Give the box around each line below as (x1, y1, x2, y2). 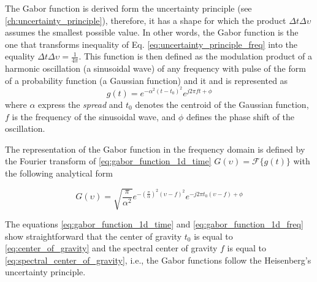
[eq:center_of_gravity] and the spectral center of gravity (5, 242, 218, 254)
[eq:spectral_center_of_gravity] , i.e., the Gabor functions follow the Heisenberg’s (5, 253, 311, 266)
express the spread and (38, 97, 123, 110)
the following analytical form (5, 166, 113, 179)
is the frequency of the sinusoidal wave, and (12, 110, 176, 123)
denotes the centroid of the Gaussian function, (135, 97, 309, 110)
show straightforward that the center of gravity (5, 229, 182, 242)
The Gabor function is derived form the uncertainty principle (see (5, 2, 252, 14)
